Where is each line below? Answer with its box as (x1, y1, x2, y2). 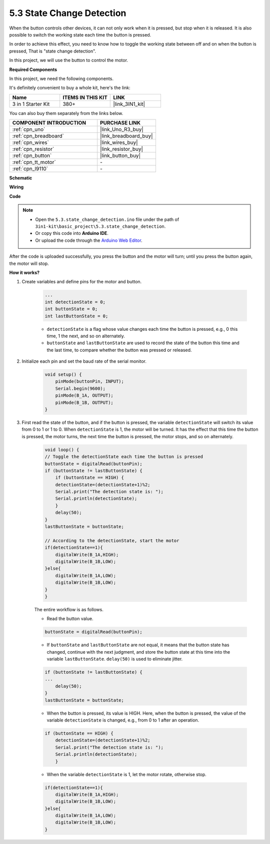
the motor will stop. (9, 260, 49, 266)
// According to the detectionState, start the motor (44, 538, 179, 543)
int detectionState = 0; (44, 299, 106, 305)
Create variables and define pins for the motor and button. (21, 279, 142, 285)
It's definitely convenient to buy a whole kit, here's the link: (9, 85, 130, 91)
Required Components (9, 66, 57, 72)
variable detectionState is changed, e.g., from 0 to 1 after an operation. (46, 717, 199, 723)
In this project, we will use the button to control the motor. (9, 57, 128, 63)
